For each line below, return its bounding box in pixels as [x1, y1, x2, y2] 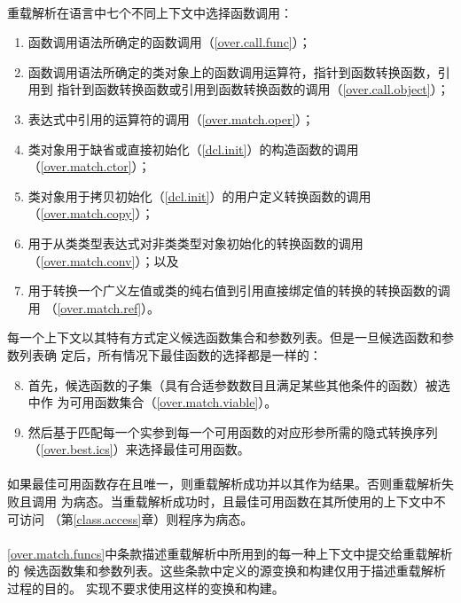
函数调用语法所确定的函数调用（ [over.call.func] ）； [27, 33, 311, 51]
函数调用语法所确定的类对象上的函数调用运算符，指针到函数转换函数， [27, 62, 438, 81]
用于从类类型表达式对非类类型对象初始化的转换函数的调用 [27, 233, 363, 252]
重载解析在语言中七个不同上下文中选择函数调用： [7, 3, 293, 21]
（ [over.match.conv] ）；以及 [27, 251, 179, 270]
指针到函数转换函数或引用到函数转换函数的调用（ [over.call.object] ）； [57, 80, 449, 98]
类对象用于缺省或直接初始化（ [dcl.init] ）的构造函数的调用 [27, 139, 359, 158]
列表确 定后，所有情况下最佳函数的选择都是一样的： [19, 345, 322, 364]
